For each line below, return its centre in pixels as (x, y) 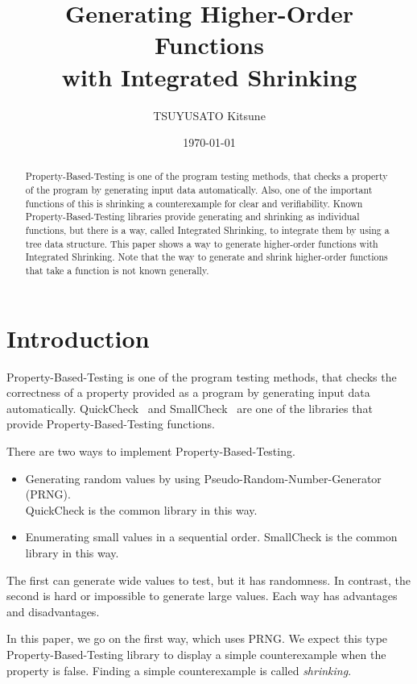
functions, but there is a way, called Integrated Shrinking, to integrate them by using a (207, 230)
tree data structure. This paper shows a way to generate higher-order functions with (202, 243)
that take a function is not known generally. (117, 271)
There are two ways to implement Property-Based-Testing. (151, 451)
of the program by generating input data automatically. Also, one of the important (199, 190)
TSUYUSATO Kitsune (209, 115)
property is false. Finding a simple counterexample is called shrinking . (179, 670)
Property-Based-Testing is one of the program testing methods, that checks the (202, 376)
